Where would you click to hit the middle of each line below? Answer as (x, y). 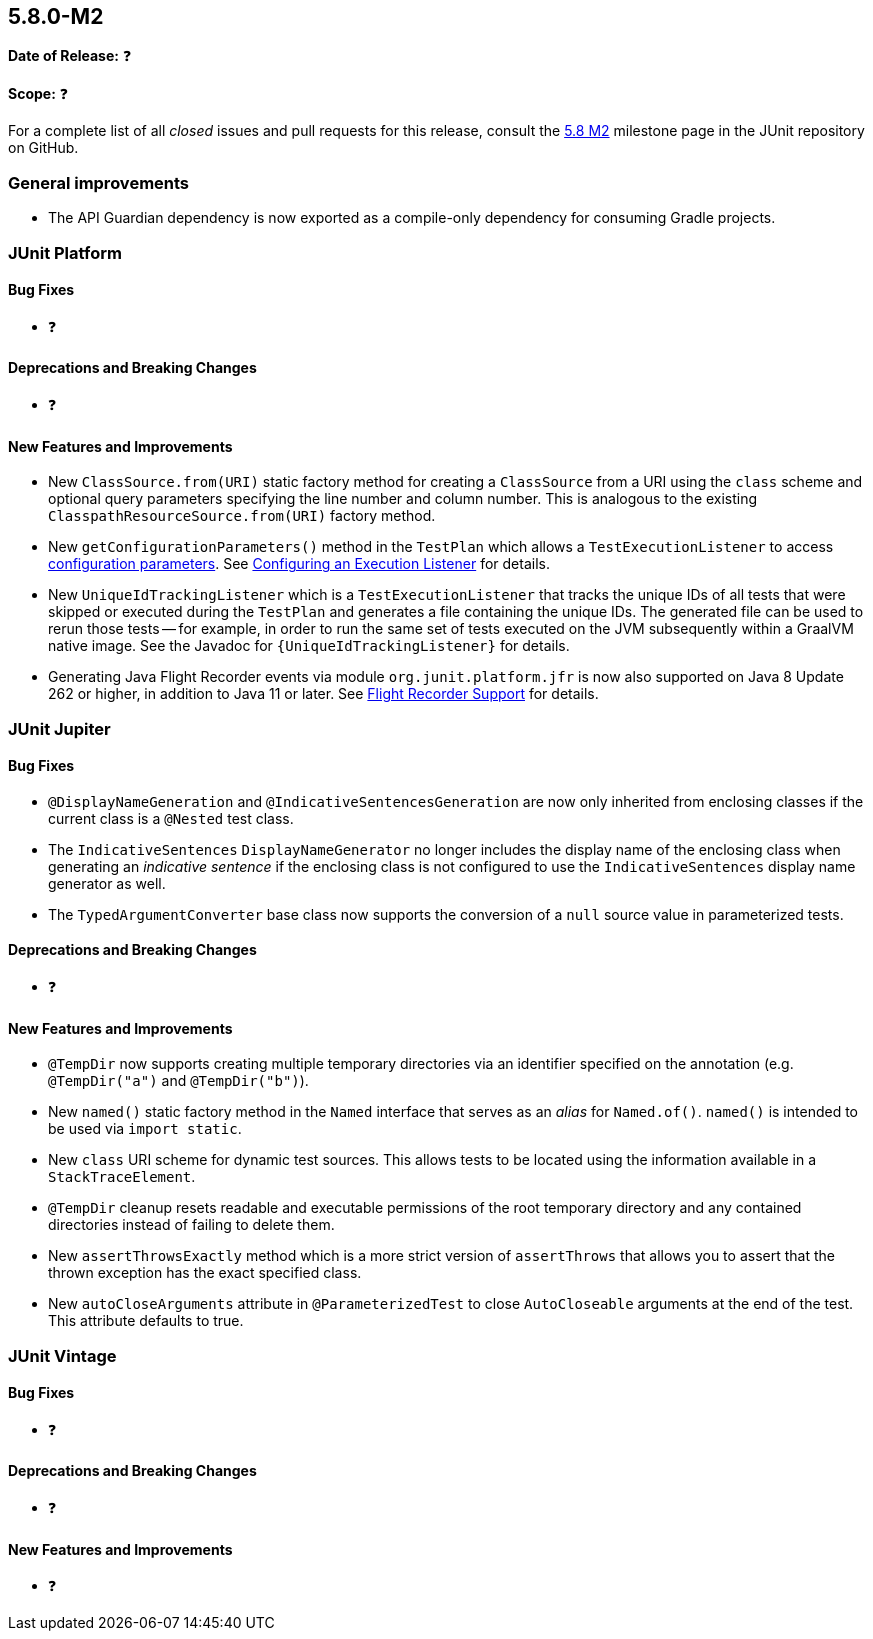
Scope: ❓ (38, 94)
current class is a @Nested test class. (171, 818)
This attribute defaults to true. (146, 1321)
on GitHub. (43, 148)
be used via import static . (145, 1129)
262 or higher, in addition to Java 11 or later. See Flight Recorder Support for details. (323, 694)
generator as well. (107, 883)
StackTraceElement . (122, 1177)
